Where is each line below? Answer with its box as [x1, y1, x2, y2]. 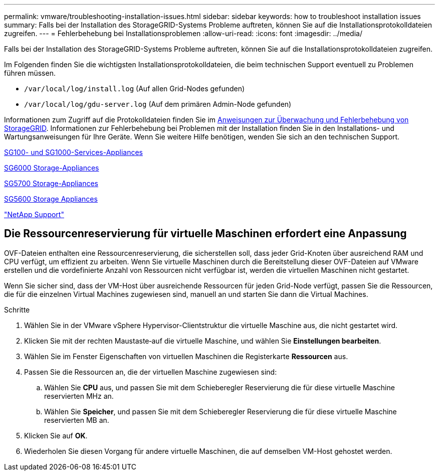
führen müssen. [4, 69, 56, 77]
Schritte [4, 305, 30, 314]
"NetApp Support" [4, 210, 64, 219]
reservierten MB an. [44, 415, 109, 424]
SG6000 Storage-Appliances [4, 164, 99, 172]
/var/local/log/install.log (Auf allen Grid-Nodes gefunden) [24, 84, 245, 93]
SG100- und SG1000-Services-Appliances [4, 148, 143, 156]
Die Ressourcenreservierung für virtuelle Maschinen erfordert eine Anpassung [4, 227, 407, 240]
